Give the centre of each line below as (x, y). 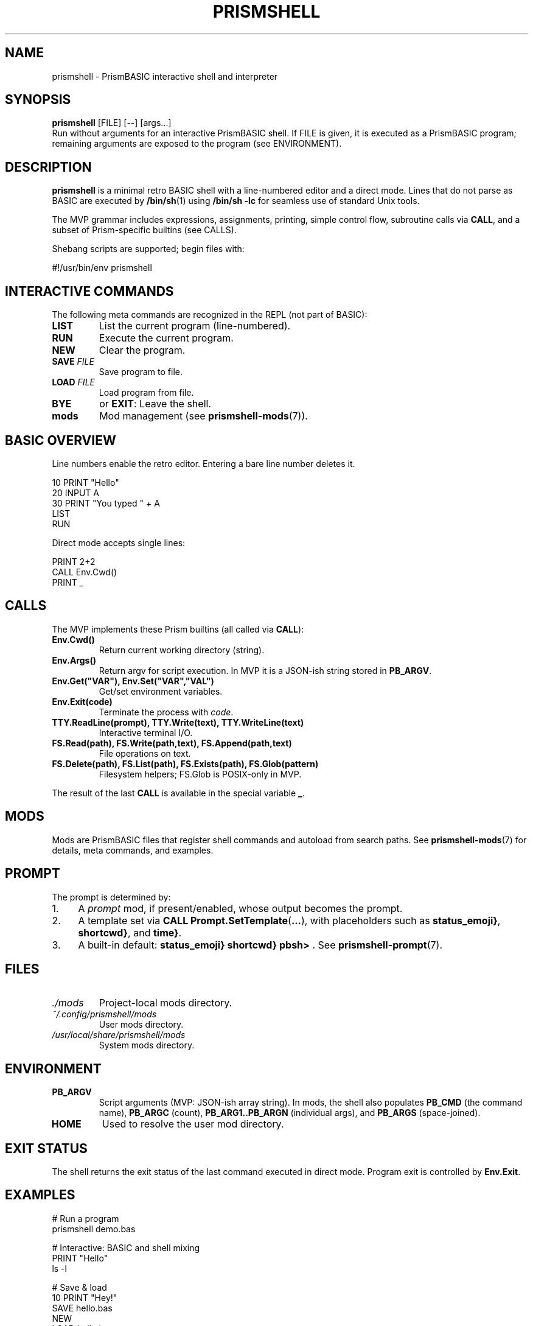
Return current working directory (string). (182, 650)
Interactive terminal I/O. (146, 732)
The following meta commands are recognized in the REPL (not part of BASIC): (210, 315)
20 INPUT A (75, 493)
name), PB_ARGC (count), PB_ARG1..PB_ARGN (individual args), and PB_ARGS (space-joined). (290, 1113)
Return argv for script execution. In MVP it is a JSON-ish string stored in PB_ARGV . (265, 670)
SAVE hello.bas (82, 1308)
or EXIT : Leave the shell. (155, 404)
